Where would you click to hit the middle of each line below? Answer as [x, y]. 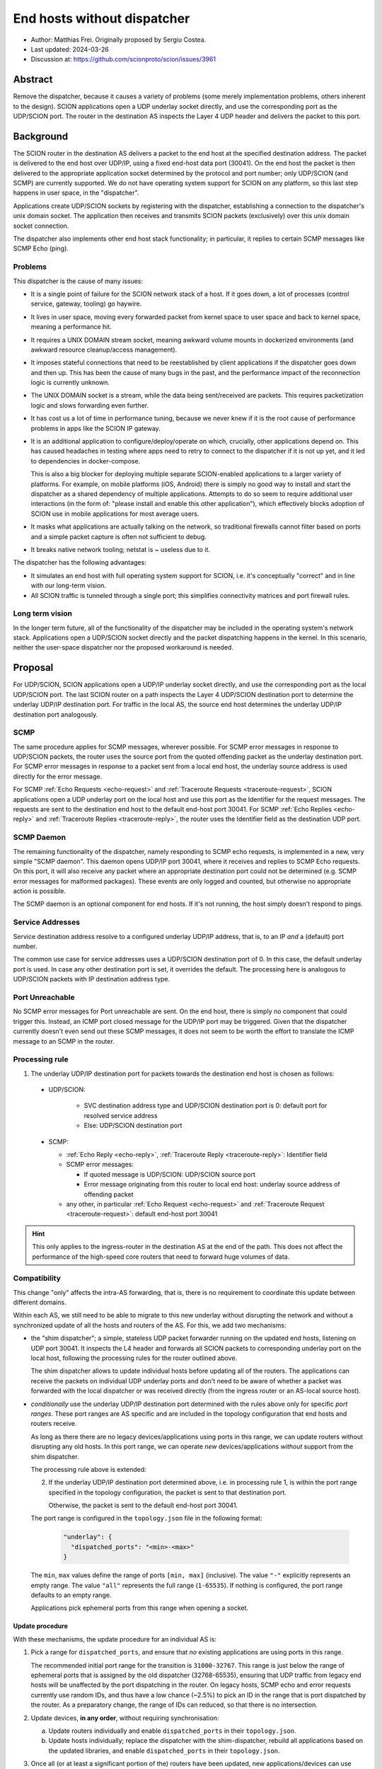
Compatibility [37, 1279]
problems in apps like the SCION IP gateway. [95, 428]
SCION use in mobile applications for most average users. [115, 514]
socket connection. [41, 226]
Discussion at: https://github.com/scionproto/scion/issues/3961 [123, 59]
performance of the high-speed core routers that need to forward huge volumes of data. [161, 1257]
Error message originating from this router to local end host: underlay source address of [212, 1185]
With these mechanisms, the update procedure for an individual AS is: [115, 1639]
